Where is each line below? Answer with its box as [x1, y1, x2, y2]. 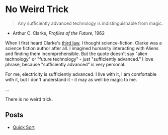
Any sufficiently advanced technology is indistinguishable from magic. [17, 20, 163, 26]
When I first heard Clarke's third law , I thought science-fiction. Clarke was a [5, 39, 162, 46]
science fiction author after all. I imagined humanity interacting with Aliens [5, 45, 159, 51]
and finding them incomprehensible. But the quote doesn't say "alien [5, 51, 147, 57]
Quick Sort [12, 124, 35, 130]
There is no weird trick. [5, 96, 53, 102]
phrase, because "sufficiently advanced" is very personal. [5, 61, 126, 67]
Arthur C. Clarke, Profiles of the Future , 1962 [12, 30, 105, 36]
